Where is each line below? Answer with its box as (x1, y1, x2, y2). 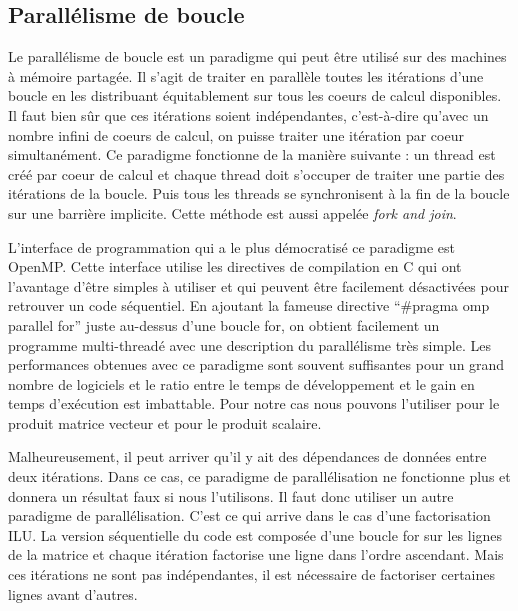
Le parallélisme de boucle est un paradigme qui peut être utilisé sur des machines (8, 46, 507, 67)
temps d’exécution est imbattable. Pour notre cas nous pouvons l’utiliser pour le (8, 393, 500, 414)
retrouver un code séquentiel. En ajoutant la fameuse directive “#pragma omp (8, 295, 490, 316)
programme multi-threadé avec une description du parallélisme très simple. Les (8, 334, 491, 355)
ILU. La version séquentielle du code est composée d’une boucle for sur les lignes (8, 524, 503, 545)
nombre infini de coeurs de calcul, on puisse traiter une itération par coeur (8, 124, 464, 145)
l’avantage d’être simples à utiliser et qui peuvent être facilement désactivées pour (8, 275, 509, 296)
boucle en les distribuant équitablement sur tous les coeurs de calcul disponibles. (8, 85, 502, 106)
